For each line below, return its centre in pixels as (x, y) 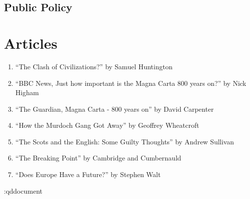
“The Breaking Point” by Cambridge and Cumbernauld (98, 158)
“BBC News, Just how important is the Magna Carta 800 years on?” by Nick (131, 83)
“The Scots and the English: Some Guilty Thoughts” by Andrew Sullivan (125, 141)
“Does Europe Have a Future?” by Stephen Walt (88, 174)
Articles (31, 43)
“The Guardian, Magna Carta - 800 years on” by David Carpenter (115, 109)
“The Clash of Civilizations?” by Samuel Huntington (94, 66)
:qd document (23, 190)
